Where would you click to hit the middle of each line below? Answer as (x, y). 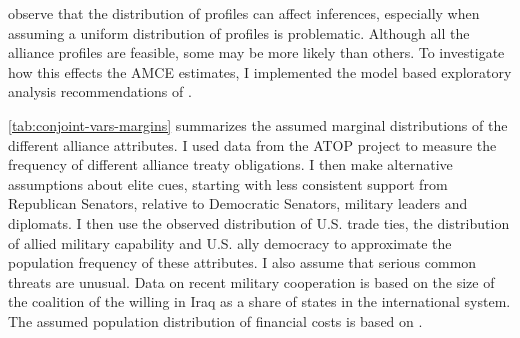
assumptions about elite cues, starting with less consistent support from (228, 183)
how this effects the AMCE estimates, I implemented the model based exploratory (260, 71)
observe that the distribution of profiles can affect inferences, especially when (244, 13)
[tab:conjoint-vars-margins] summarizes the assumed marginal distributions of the (258, 124)
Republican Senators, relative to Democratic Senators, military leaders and (238, 203)
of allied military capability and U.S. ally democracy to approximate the (230, 242)
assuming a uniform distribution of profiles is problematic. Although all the (239, 32)
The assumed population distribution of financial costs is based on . (215, 320)
